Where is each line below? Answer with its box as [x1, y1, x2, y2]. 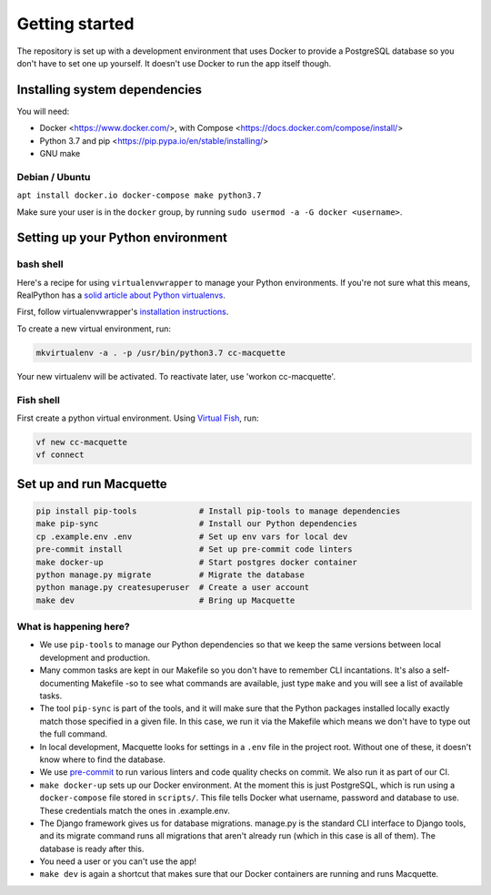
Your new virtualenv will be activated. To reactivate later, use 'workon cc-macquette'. [16, 371, 336, 381]
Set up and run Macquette [16, 476, 167, 492]
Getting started [16, 14, 135, 34]
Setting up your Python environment [16, 230, 227, 246]
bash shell [16, 258, 64, 270]
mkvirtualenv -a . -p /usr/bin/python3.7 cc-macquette [35, 347, 286, 358]
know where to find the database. [39, 754, 165, 765]
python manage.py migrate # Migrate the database [35, 569, 305, 580]
